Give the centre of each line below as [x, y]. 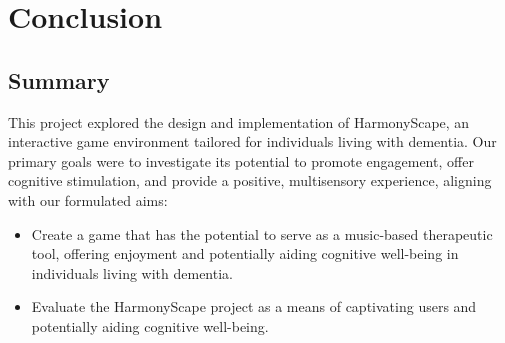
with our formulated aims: [88, 199]
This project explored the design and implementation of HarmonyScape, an [239, 121]
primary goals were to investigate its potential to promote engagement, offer [241, 160]
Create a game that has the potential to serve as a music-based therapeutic [262, 233]
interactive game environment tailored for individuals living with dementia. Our [252, 141]
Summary [59, 79]
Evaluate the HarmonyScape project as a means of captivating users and [254, 306]
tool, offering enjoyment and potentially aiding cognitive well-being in [245, 253]
